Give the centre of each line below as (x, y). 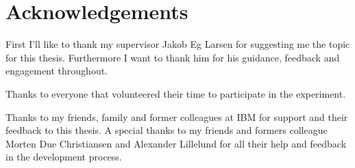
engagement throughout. (57, 71)
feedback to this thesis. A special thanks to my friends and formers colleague (167, 130)
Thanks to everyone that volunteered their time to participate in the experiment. (176, 93)
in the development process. (64, 157)
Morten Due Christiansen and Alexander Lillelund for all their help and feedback (176, 143)
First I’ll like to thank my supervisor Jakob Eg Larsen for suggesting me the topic (178, 44)
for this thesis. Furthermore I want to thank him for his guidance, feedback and (173, 57)
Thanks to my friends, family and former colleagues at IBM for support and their (177, 116)
